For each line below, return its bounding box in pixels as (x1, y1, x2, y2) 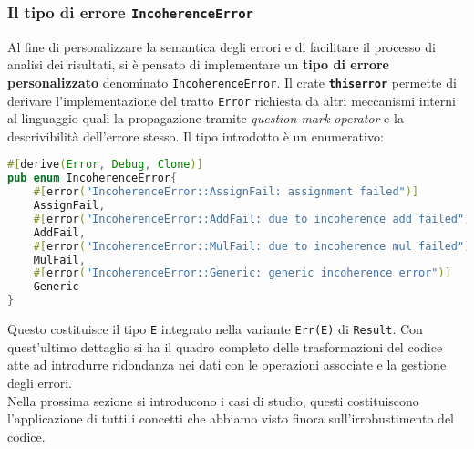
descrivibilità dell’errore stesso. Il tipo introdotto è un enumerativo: (7, 126, 384, 145)
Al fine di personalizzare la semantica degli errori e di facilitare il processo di (7, 37, 436, 56)
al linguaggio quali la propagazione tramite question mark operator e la (7, 109, 404, 128)
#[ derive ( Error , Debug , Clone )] (7, 158, 203, 172)
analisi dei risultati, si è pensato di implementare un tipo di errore (7, 55, 389, 74)
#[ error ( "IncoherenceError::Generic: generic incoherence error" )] (33, 266, 451, 280)
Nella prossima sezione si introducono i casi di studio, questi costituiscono (7, 391, 419, 410)
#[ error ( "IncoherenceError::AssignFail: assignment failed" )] (33, 185, 419, 199)
